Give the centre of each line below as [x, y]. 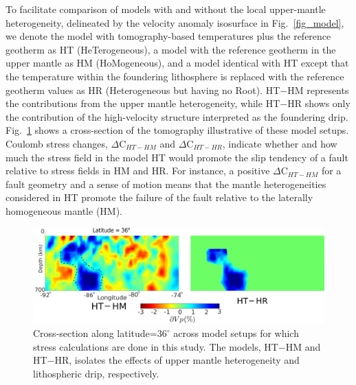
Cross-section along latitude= [95, 333]
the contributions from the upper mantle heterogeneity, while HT [143, 103]
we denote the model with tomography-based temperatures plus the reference [168, 36]
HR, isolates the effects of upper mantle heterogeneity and [177, 360]
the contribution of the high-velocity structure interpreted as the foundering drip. [177, 116]
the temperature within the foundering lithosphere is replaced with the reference [175, 76]
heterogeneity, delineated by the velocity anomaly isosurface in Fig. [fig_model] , [175, 22]
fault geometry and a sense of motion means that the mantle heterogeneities [166, 184]
